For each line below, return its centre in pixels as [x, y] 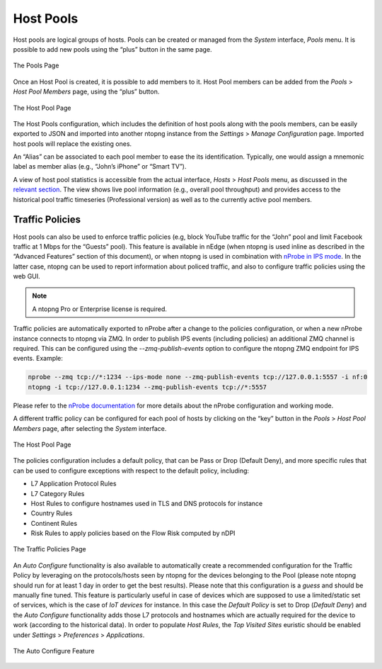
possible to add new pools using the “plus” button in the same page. [112, 49]
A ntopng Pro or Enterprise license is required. [100, 309]
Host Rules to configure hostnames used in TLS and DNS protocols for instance [147, 503]
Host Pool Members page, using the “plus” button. [86, 91]
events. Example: [38, 359]
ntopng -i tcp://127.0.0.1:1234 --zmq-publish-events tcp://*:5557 [147, 387]
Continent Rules [54, 523]
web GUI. [27, 276]
